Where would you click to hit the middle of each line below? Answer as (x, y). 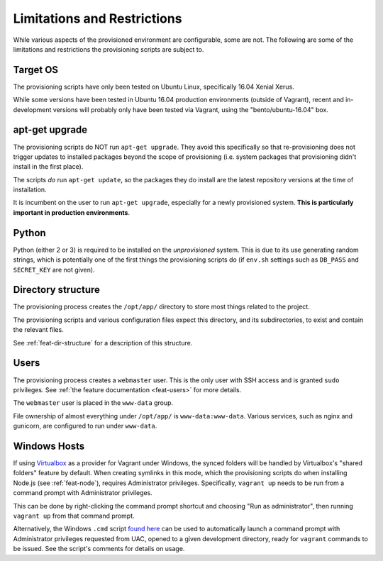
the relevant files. (38, 330)
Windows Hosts (49, 446)
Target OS (36, 70)
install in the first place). (48, 167)
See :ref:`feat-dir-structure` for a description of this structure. (103, 343)
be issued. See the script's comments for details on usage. (99, 549)
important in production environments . (72, 212)
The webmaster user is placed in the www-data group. (93, 403)
